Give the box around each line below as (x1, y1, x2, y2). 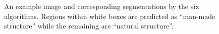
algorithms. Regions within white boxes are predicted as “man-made (4, 10, 215, 21)
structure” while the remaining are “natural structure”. (4, 20, 174, 31)
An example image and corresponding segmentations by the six (4, 1, 199, 11)
